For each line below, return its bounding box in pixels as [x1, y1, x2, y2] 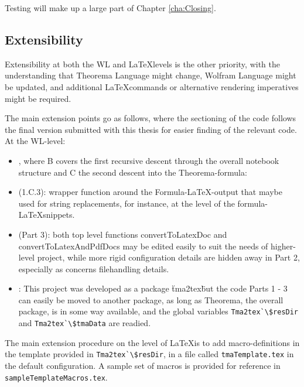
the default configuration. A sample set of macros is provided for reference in [5, 359, 281, 372]
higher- [271, 239, 296, 252]
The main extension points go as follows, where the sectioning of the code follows [5, 112, 296, 124]
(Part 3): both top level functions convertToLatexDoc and [18, 228, 227, 240]
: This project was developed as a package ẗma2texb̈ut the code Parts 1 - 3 [18, 282, 288, 294]
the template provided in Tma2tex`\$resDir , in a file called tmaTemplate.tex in [5, 348, 294, 360]
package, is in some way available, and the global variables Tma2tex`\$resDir [18, 305, 299, 317]
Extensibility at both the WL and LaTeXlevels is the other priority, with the [5, 57, 280, 70]
